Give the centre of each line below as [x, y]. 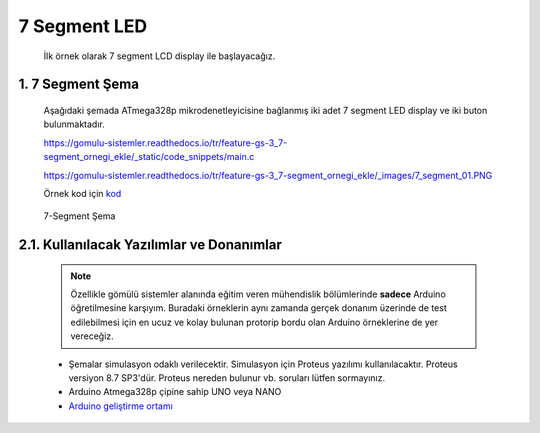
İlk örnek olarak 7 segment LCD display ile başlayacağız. [159, 56]
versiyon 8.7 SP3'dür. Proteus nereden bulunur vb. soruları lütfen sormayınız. [226, 378]
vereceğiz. [92, 336]
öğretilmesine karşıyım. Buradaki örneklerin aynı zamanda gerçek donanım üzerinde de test [258, 308]
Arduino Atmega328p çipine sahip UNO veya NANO [175, 392]
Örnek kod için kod [82, 193]
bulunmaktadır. [74, 124]
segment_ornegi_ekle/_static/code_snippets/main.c [149, 157]
